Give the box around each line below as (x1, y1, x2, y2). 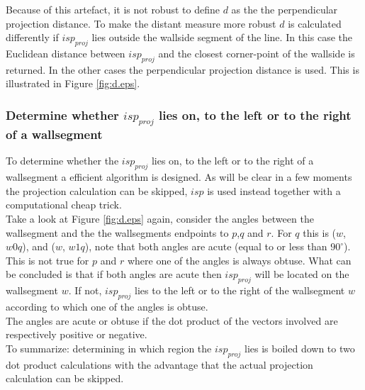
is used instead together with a (207, 183, 341, 198)
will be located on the (254, 267, 349, 282)
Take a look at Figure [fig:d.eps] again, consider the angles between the (6, 211, 314, 226)
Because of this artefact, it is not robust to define (6, 2, 220, 16)
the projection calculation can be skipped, (6, 183, 188, 198)
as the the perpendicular (231, 2, 338, 16)
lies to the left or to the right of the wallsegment (135, 283, 345, 298)
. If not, (68, 283, 102, 298)
